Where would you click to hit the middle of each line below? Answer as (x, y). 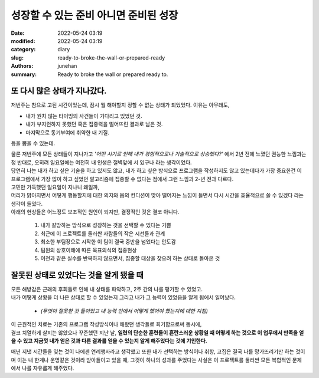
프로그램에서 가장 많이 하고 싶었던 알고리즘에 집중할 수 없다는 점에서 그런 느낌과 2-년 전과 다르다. (122, 179)
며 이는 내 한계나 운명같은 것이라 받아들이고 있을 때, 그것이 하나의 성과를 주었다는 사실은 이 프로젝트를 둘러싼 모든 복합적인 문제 (157, 360)
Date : (18, 33)
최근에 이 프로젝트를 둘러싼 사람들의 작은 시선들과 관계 (103, 234)
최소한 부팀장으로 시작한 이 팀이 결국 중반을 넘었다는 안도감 (108, 242)
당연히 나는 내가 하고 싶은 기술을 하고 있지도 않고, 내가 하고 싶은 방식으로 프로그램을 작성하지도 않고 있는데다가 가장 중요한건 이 (157, 170)
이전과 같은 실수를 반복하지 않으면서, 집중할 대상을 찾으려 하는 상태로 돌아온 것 (130, 258)
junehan (67, 66)
